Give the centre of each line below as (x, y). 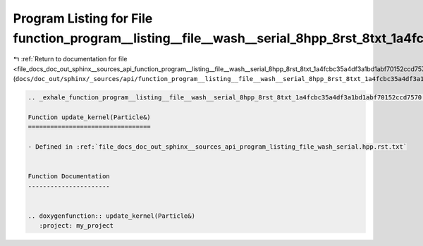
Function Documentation (69, 177)
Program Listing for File (83, 18)
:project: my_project (76, 226)
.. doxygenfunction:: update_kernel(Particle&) (111, 216)
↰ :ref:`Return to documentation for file (70, 59)
